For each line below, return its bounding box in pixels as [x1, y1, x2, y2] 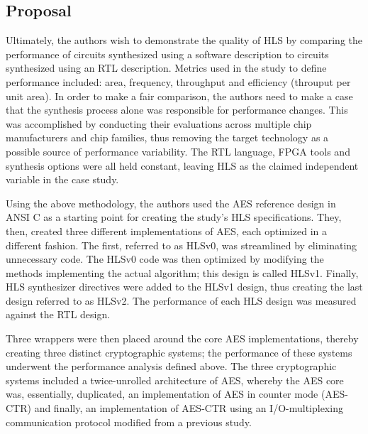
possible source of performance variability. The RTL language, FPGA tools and [6, 143, 350, 158]
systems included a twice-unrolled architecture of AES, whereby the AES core [6, 372, 344, 387]
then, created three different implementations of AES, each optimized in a [6, 223, 328, 238]
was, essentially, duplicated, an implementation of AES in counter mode [6, 386, 318, 401]
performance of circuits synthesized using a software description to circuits [6, 46, 329, 61]
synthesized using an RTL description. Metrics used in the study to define [6, 60, 327, 75]
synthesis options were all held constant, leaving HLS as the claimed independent [6, 158, 359, 173]
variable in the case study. [6, 172, 119, 187]
